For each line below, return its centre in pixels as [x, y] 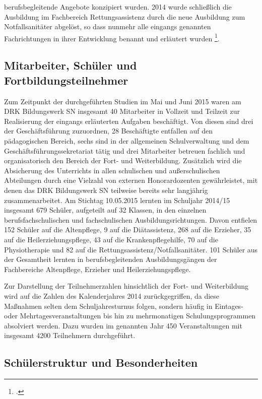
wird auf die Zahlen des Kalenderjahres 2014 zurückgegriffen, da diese [112, 295]
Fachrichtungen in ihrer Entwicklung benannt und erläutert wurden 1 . [112, 37]
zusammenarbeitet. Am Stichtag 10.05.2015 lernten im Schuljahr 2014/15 [117, 200]
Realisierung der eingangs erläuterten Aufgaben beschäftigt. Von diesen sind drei [129, 121]
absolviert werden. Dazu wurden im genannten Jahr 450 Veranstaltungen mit [123, 325]
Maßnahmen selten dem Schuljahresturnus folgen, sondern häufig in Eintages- [124, 306]
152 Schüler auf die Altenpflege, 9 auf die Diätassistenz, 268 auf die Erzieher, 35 [128, 229]
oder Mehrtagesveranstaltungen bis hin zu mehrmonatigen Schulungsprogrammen [130, 316]
